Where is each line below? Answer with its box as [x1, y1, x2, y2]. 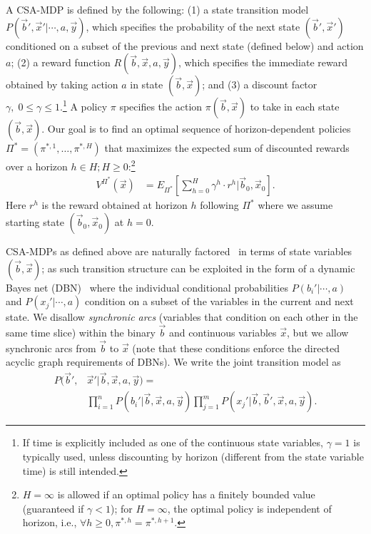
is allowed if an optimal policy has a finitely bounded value [57, 487, 315, 502]
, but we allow [287, 325, 349, 340]
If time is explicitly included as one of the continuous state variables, [22, 435, 323, 450]
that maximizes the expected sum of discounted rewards [104, 140, 350, 155]
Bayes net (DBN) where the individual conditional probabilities [6, 279, 288, 294]
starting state [6, 215, 64, 230]
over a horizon [6, 158, 68, 173]
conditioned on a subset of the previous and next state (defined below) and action [6, 38, 364, 53]
